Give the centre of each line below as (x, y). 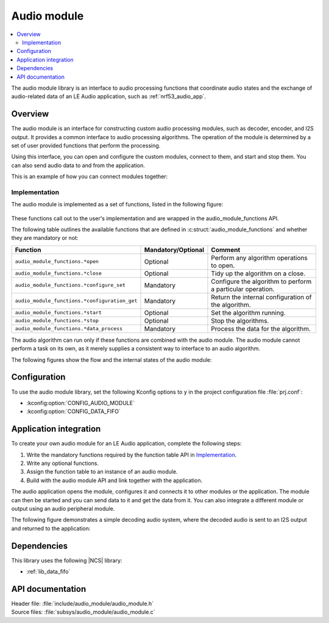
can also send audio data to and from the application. (78, 165)
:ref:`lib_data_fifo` (48, 572)
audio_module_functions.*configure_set (70, 285)
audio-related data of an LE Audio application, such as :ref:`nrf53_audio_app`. (109, 96)
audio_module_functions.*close (58, 274)
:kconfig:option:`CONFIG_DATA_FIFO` (74, 411)
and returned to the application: (51, 528)
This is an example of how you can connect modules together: (90, 176)
